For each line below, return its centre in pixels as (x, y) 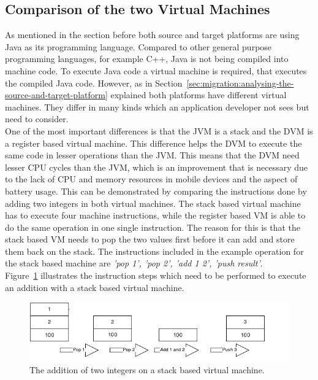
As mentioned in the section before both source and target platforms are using (152, 35)
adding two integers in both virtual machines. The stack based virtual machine (153, 203)
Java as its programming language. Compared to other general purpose (138, 46)
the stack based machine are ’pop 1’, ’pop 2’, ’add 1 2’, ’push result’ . (134, 263)
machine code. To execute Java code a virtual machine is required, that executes (156, 70)
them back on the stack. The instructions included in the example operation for (154, 251)
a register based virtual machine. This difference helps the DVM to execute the (153, 143)
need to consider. (37, 119)
